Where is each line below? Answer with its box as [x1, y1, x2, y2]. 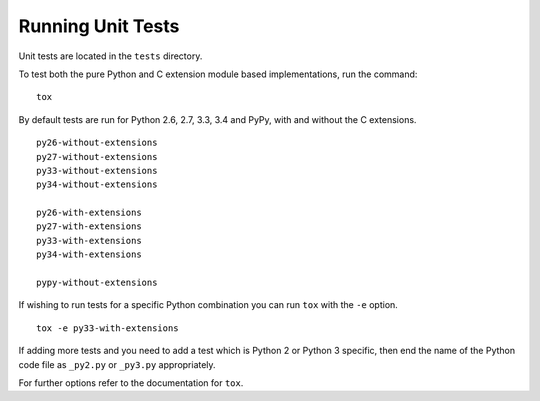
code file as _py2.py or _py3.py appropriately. [18, 358, 216, 370]
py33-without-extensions [36, 165, 158, 176]
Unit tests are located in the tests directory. [18, 50, 203, 62]
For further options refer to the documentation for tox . [18, 376, 244, 389]
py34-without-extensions [36, 179, 158, 190]
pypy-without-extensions [36, 277, 158, 289]
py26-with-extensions [36, 207, 142, 219]
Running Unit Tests [18, 15, 180, 37]
